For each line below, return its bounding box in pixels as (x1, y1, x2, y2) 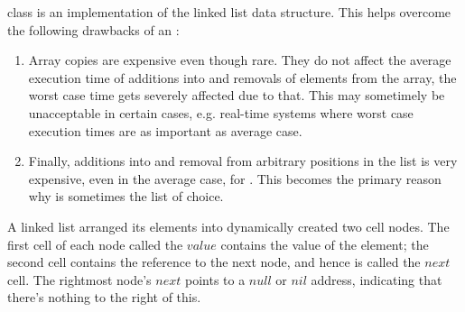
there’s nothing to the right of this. (7, 288, 201, 307)
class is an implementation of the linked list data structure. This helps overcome (7, 3, 451, 21)
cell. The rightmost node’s (7, 270, 152, 289)
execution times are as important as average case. (28, 121, 302, 140)
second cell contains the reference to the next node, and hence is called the (7, 252, 421, 271)
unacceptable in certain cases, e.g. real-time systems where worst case (28, 103, 414, 122)
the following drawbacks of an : (7, 20, 180, 39)
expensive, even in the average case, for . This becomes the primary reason (28, 169, 442, 188)
